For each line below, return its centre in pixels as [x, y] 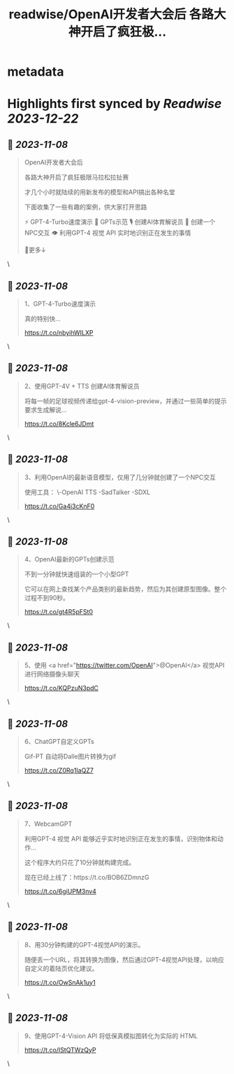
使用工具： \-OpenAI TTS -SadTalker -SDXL [87, 492]
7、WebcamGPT [48, 824]
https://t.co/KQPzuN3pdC [61, 688]
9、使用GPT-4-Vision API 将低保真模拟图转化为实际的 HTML [111, 1035]
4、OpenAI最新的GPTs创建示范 [69, 559]
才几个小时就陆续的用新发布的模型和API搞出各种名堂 [100, 192]
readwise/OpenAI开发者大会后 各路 [111, 14]
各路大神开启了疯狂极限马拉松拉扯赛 [76, 177]
